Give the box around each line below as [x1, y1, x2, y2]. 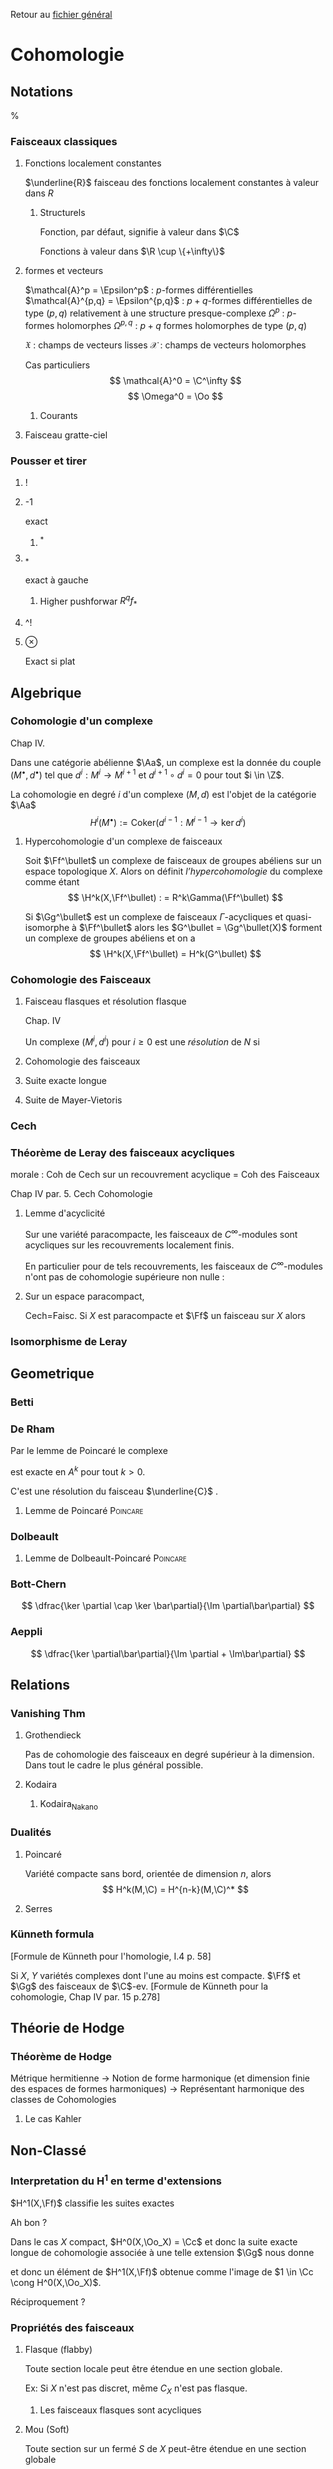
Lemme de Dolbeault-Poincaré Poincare [24, 1552, 187, 1564]
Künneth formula [10, 1927, 95, 1941]
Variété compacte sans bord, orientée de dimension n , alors [24, 1867, 272, 1879]
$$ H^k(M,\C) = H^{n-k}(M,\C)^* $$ [101, 1883, 249, 1895]
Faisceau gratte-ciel [24, 429, 108, 441]
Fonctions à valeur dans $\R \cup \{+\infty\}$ [39, 245, 226, 258]
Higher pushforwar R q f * [39, 593, 138, 609]
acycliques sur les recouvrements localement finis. [24, 1239, 235, 1251]
